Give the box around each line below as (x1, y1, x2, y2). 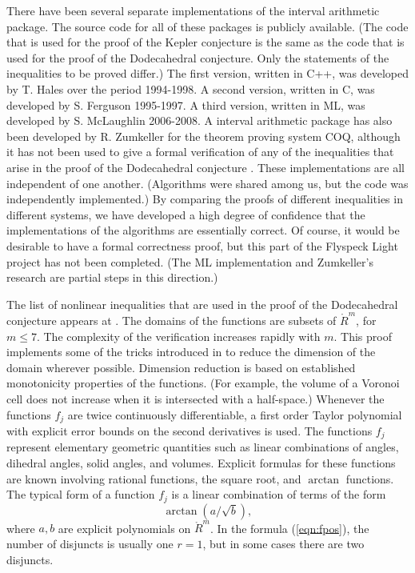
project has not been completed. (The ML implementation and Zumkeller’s (6, 253, 373, 270)
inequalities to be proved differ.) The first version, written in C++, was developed (6, 65, 409, 82)
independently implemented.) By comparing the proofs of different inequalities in (6, 190, 403, 207)
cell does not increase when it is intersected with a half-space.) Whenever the (6, 390, 385, 407)
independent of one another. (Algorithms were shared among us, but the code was (6, 174, 409, 191)
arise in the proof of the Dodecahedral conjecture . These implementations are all (6, 158, 405, 175)
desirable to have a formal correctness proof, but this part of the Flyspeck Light (6, 237, 398, 254)
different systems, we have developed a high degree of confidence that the (6, 206, 365, 222)
